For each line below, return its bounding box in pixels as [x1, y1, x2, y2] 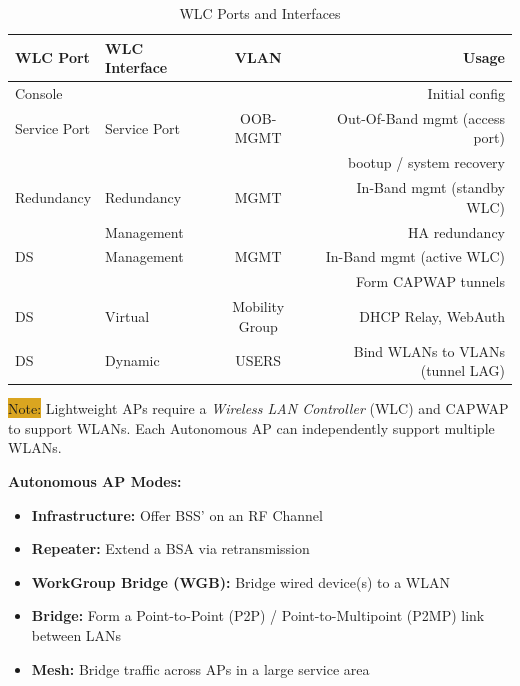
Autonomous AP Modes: [8, 471, 182, 492]
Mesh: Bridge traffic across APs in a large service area [31, 658, 370, 679]
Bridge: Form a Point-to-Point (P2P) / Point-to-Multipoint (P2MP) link [31, 605, 485, 626]
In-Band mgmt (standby [356, 177, 505, 198]
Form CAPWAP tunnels [356, 271, 505, 292]
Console [15, 83, 63, 104]
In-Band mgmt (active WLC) [325, 246, 505, 267]
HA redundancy [408, 221, 505, 242]
